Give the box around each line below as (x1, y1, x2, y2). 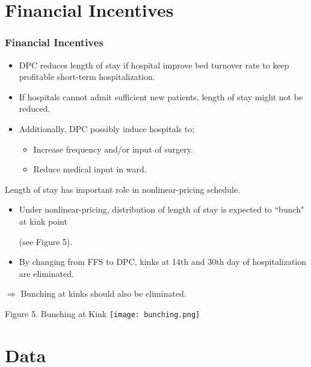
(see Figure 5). (19, 235, 73, 247)
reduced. (19, 102, 51, 115)
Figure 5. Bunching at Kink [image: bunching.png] (5, 307, 200, 320)
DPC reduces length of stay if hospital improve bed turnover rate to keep (19, 58, 289, 71)
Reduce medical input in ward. (33, 163, 147, 175)
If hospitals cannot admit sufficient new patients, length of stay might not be (19, 90, 303, 103)
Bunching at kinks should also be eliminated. (20, 287, 186, 300)
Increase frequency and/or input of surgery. (33, 142, 193, 155)
